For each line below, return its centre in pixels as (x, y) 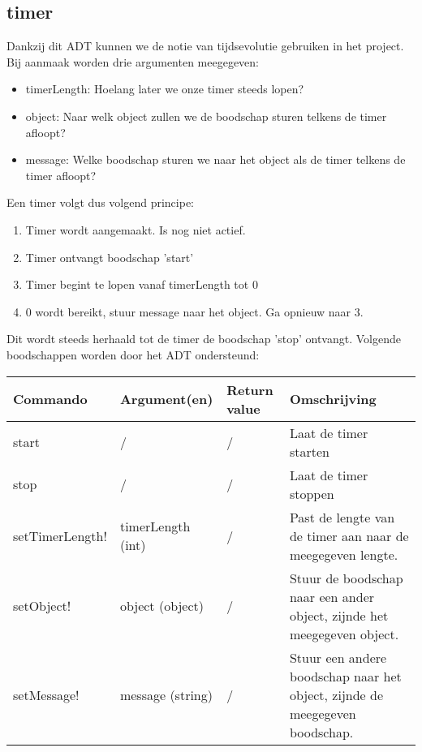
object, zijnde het (339, 615)
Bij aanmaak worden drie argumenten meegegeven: (133, 61)
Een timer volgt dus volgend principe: (100, 202)
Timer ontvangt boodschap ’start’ (110, 257)
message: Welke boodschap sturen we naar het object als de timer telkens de (215, 159)
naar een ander (332, 596)
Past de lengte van (342, 517)
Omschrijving (333, 399)
